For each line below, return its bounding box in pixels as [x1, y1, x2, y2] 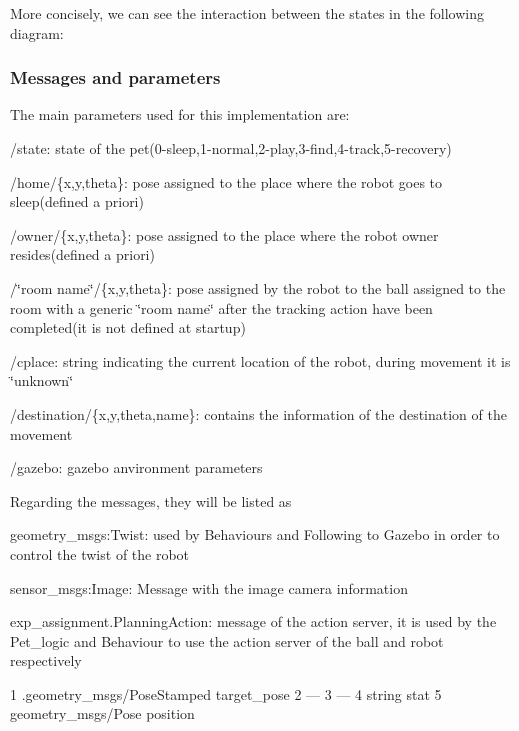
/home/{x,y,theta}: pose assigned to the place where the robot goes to [10, 171, 443, 192]
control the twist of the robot [10, 543, 190, 564]
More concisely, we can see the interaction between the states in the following [10, 3, 484, 23]
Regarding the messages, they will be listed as [10, 490, 292, 511]
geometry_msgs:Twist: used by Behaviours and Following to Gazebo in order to [10, 524, 500, 545]
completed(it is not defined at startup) [10, 317, 246, 338]
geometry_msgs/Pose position [10, 703, 195, 724]
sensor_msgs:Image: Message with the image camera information [10, 577, 408, 598]
